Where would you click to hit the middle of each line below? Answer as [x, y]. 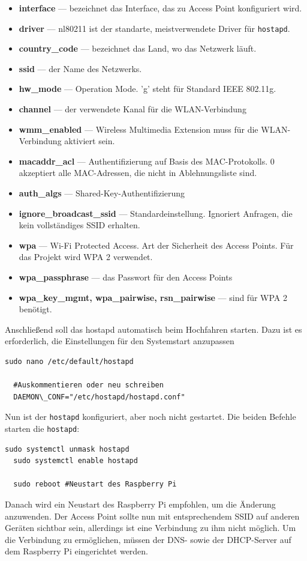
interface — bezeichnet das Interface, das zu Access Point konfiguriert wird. [160, 8]
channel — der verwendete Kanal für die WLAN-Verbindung [133, 109]
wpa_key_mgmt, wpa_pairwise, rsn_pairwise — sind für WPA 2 [153, 297]
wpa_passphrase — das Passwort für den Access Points [126, 277]
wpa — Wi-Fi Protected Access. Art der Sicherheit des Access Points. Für [156, 245]
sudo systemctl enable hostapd [76, 461]
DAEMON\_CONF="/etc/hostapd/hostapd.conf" [99, 397]
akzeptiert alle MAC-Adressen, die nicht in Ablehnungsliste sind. [138, 173]
